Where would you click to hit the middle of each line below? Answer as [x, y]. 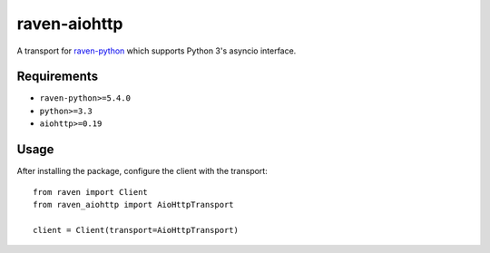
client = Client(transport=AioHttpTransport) [136, 230]
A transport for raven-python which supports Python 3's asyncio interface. [157, 51]
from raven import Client [91, 192]
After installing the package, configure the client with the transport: [142, 171]
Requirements [58, 77]
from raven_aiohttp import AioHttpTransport [134, 204]
